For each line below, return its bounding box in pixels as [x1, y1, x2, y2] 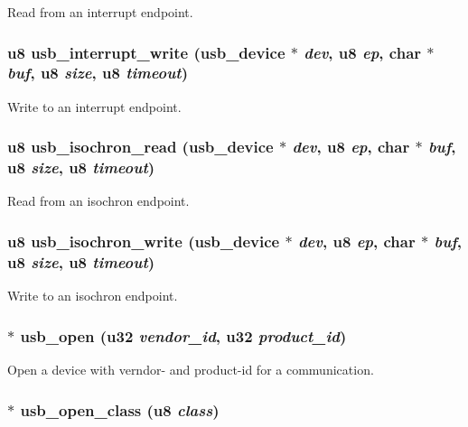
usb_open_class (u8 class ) [20, 398, 220, 421]
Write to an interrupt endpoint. [7, 97, 182, 116]
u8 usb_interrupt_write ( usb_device [7, 41, 285, 63]
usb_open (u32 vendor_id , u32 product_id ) [20, 324, 347, 347]
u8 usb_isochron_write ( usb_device [7, 229, 280, 252]
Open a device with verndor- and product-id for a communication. [7, 360, 374, 379]
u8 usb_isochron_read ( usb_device [7, 135, 274, 158]
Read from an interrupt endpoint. [7, 3, 193, 21]
